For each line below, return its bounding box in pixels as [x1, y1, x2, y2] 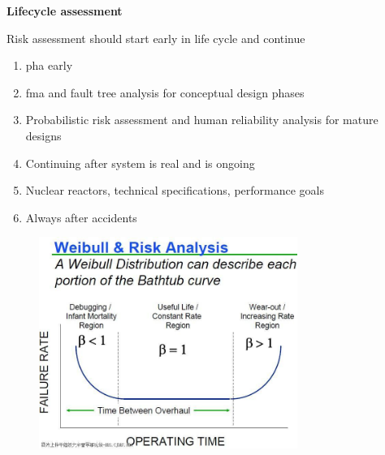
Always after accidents [25, 208, 137, 225]
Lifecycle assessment [6, 2, 123, 19]
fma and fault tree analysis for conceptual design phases [25, 84, 305, 101]
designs [25, 127, 62, 144]
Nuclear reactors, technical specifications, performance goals [25, 182, 325, 199]
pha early [25, 57, 73, 74]
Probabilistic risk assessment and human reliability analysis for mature [25, 111, 379, 128]
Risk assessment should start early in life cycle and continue [6, 29, 305, 46]
